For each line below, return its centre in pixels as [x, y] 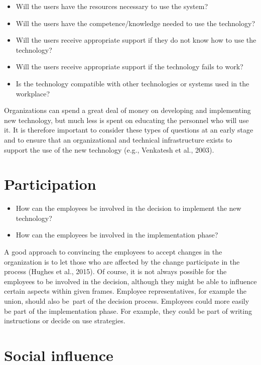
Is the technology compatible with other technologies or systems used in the [133, 83]
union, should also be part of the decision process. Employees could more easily [127, 301]
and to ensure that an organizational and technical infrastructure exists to [118, 139]
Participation [50, 184]
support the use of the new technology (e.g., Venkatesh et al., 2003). [109, 149]
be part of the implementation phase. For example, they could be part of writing [128, 311]
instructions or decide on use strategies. [65, 321]
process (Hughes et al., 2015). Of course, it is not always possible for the [115, 271]
